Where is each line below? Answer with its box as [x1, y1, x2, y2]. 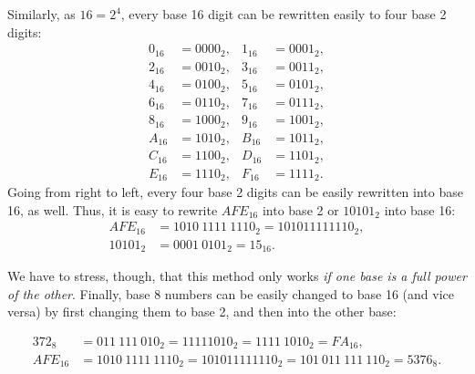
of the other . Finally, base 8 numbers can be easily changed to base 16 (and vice [7, 284, 454, 303]
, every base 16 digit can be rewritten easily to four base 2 [120, 5, 447, 23]
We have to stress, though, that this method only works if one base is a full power [7, 266, 467, 286]
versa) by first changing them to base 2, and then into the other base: [7, 302, 397, 321]
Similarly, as [7, 5, 76, 23]
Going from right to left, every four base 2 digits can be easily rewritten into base [7, 182, 463, 202]
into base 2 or [262, 200, 339, 219]
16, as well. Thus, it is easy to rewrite [7, 200, 218, 219]
